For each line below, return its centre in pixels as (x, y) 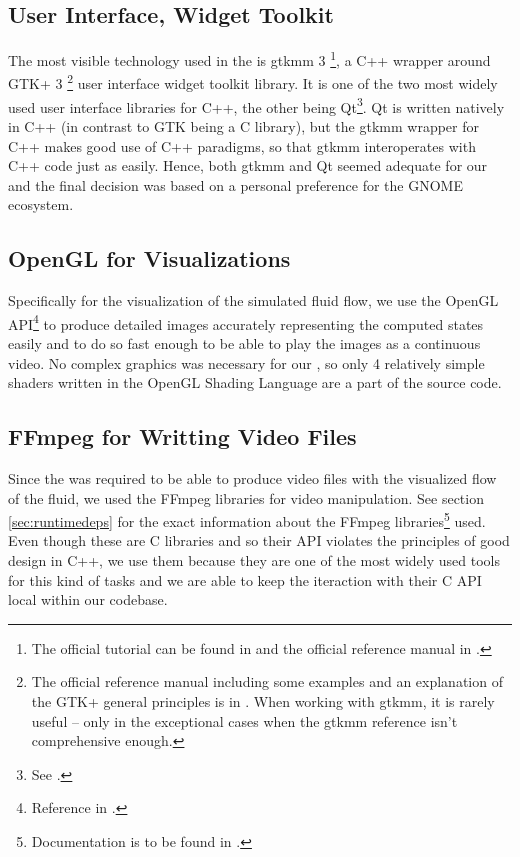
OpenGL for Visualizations (149, 258)
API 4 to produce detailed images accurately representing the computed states (246, 322)
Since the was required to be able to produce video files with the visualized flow (252, 477)
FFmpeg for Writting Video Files (182, 436)
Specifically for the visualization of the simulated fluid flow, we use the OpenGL (253, 300)
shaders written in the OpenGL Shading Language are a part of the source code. (255, 382)
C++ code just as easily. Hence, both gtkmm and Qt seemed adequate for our (248, 165)
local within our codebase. (88, 599)
